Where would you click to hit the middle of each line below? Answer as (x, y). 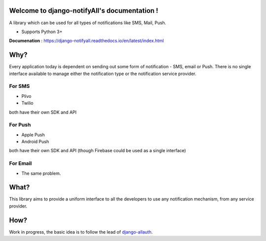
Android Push (35, 142)
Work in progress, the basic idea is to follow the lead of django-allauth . (81, 232)
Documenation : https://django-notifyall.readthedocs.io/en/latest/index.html (86, 41)
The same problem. (41, 173)
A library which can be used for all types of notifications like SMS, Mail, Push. (88, 23)
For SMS (19, 86)
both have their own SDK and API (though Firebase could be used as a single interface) (98, 151)
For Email (20, 163)
